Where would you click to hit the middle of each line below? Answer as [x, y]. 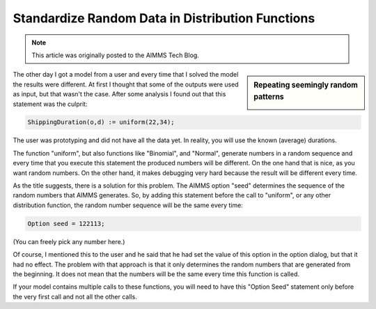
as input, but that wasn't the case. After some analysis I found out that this [119, 94]
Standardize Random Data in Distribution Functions [164, 18]
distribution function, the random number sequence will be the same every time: [128, 205]
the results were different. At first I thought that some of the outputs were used [126, 84]
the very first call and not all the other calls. [75, 296]
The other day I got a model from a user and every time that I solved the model [126, 75]
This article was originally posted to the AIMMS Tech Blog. [116, 55]
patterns [269, 97]
